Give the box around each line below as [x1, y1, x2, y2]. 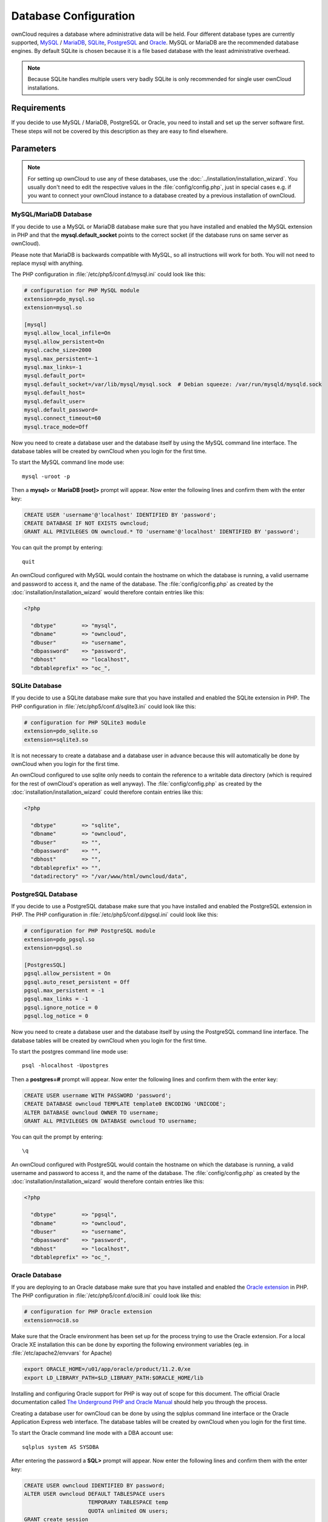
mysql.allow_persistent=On [24, 338, 104, 345]
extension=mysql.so [24, 304, 82, 311]
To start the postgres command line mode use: [11, 1048, 128, 1055]
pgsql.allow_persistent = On [24, 970, 111, 977]
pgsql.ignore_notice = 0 [24, 1004, 98, 1011]
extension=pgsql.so [24, 944, 82, 952]
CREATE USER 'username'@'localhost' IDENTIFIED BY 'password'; [24, 511, 217, 518]
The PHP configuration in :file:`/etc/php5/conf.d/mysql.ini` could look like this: [11, 271, 206, 278]
